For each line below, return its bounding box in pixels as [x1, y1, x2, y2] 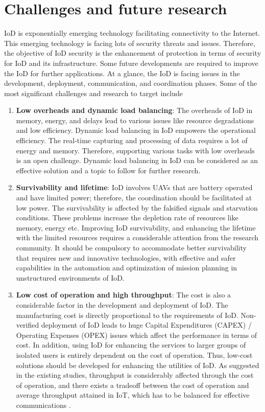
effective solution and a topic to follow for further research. [16, 165, 201, 175]
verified [16, 319, 39, 330]
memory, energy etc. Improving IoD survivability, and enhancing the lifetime [16, 222, 256, 233]
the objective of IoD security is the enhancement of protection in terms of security [4, 48, 261, 58]
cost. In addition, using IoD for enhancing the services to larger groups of [16, 339, 246, 350]
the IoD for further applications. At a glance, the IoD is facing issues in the [4, 67, 240, 78]
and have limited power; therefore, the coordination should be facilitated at [16, 192, 252, 203]
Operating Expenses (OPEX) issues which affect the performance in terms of [16, 329, 257, 340]
